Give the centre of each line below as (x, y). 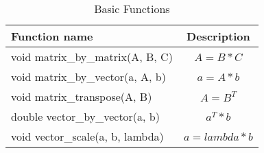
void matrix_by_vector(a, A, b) (88, 76)
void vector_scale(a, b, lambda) (87, 136)
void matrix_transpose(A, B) (82, 96)
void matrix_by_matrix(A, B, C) (92, 57)
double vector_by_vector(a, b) (85, 116)
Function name (52, 36)
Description (218, 36)
